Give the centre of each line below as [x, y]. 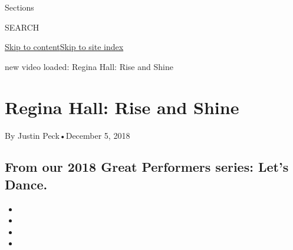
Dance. [26, 184]
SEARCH [22, 27]
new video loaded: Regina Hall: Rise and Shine [89, 66]
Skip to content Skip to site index [64, 47]
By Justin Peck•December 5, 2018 [68, 135]
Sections [19, 7]
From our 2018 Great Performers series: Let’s [147, 167]
